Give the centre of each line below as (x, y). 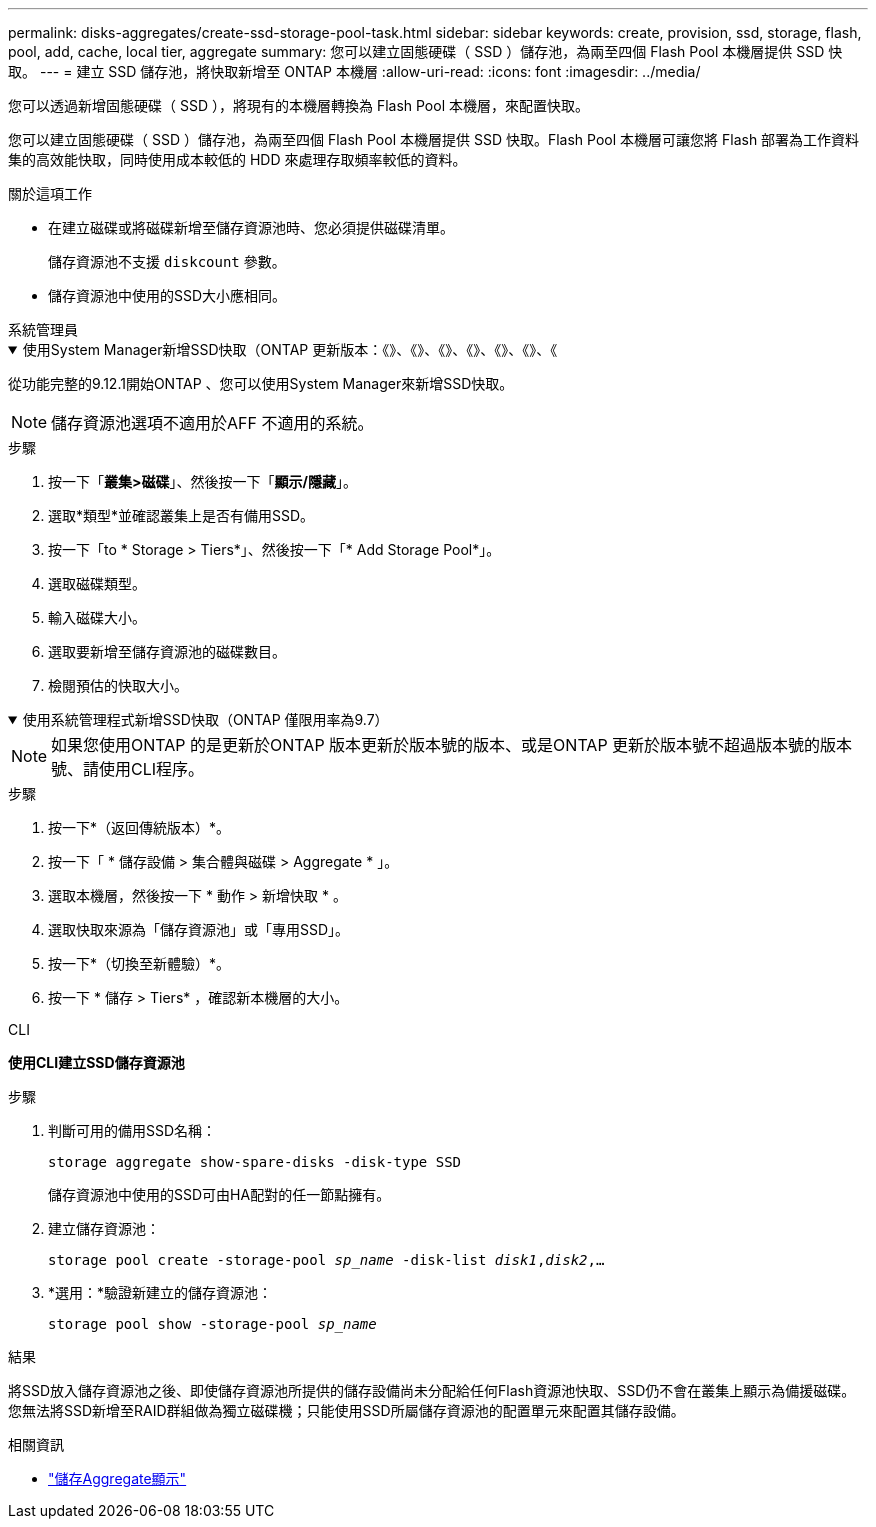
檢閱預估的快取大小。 (118, 685)
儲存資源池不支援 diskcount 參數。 (167, 261)
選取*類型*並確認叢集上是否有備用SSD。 (181, 515)
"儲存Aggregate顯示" (117, 1478)
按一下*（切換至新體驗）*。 (139, 963)
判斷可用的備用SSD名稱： (132, 1130)
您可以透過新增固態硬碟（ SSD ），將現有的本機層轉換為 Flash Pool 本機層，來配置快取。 (298, 105)
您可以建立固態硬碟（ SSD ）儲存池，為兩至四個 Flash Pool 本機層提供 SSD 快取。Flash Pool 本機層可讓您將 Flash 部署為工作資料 (434, 139)
